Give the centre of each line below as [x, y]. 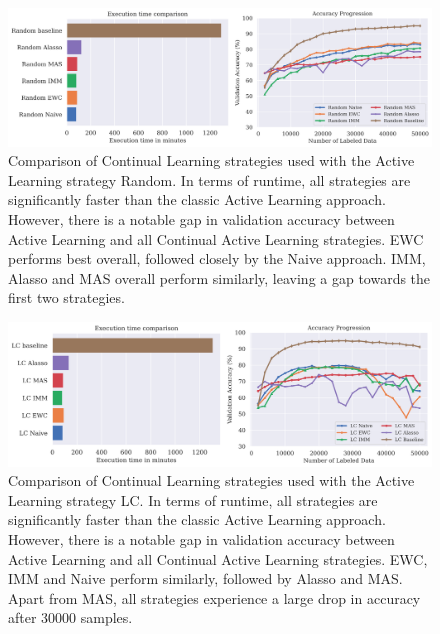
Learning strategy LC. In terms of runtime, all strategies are [193, 499]
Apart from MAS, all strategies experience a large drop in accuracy [214, 597]
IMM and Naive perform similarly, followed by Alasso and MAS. [205, 578]
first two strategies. [66, 297]
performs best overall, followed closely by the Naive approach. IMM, [217, 258]
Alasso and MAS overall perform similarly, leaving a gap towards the [219, 277]
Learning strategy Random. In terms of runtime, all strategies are [209, 179]
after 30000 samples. [70, 617]
